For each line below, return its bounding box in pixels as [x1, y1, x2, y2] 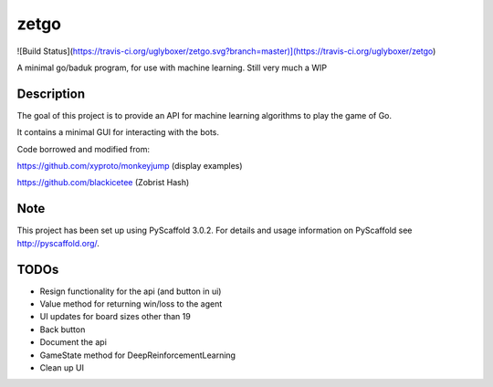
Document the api [39, 337, 107, 348]
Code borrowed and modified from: [16, 143, 151, 154]
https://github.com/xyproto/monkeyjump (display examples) [16, 161, 243, 172]
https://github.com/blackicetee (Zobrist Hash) [16, 177, 190, 188]
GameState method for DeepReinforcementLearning [39, 350, 236, 361]
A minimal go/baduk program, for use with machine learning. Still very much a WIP [16, 62, 328, 73]
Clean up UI [39, 361, 84, 373]
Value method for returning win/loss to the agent [39, 298, 223, 309]
